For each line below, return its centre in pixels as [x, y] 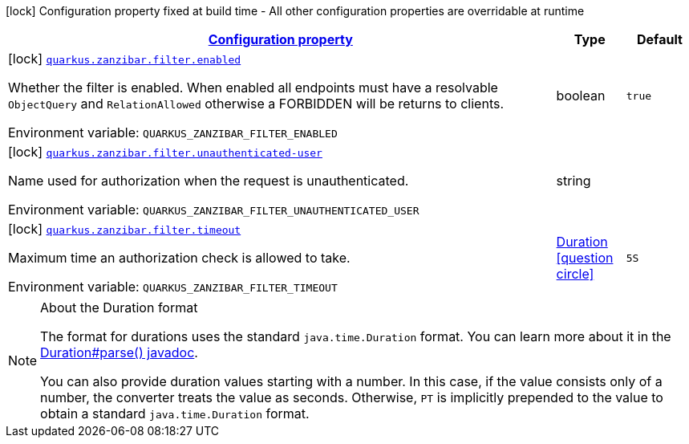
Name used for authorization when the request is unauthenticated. [209, 181]
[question [585, 258]
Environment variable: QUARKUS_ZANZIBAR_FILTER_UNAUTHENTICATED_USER [214, 210]
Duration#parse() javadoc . [119, 352]
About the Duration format [119, 308]
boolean [581, 96]
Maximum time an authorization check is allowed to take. [179, 258]
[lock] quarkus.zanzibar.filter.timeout [125, 229]
